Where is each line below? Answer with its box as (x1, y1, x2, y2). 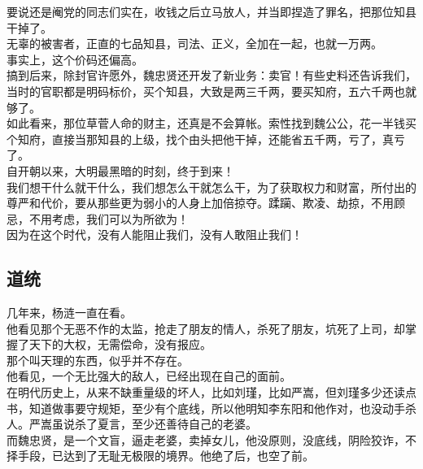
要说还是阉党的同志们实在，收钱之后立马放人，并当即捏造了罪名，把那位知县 (7, 3, 416, 20)
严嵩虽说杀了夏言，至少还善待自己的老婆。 (28, 415, 257, 432)
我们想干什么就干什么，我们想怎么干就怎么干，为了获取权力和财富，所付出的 (7, 178, 416, 195)
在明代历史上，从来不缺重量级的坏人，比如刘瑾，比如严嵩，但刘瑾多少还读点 (7, 384, 416, 401)
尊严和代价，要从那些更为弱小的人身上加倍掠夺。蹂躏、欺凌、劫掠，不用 (7, 194, 394, 211)
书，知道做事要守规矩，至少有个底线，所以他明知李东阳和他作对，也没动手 (7, 399, 405, 416)
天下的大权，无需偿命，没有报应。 (28, 336, 211, 353)
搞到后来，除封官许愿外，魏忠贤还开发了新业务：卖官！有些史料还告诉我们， (7, 67, 416, 84)
